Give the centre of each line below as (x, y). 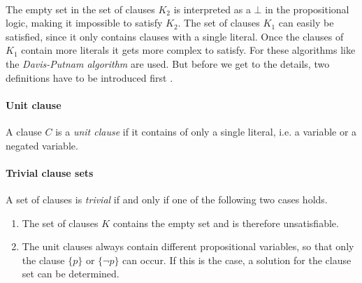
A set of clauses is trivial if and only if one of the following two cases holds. (167, 199)
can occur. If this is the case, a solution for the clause (237, 260)
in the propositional (307, 9)
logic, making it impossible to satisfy (84, 23)
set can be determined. (71, 274)
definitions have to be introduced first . (89, 77)
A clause (24, 131)
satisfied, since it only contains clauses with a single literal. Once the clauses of (175, 36)
